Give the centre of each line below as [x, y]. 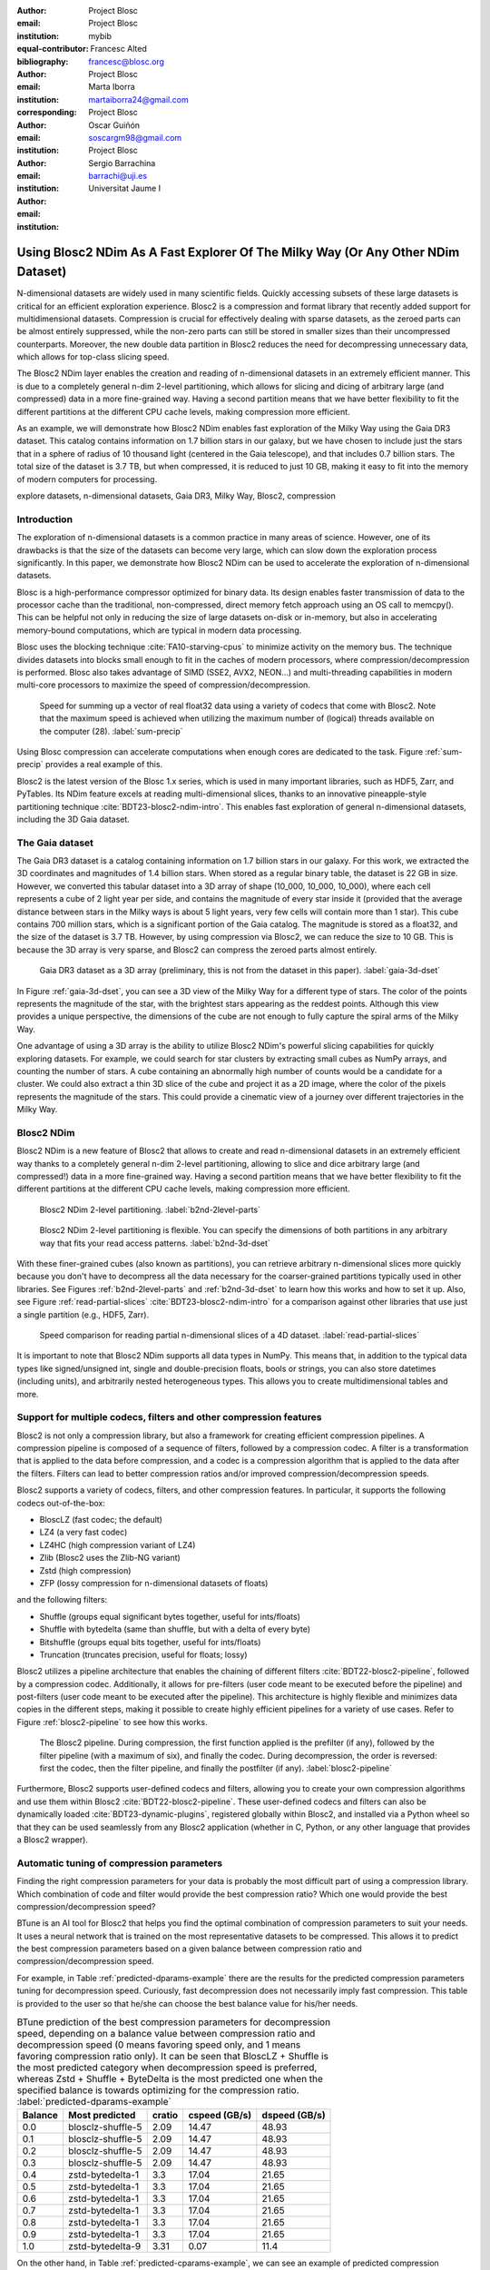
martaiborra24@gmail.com [139, 99]
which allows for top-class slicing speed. [93, 357]
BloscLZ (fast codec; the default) [101, 1520]
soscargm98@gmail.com [135, 137]
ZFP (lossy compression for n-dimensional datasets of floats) [154, 1583]
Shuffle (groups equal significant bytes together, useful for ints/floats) [170, 1616]
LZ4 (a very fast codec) [83, 1532]
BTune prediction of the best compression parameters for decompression [174, 2022]
